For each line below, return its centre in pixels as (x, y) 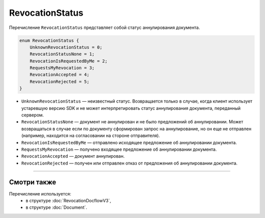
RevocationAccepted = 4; (60, 75)
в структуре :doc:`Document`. (56, 207)
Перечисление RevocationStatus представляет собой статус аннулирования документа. (105, 27)
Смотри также (33, 182)
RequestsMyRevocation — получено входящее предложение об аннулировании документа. (119, 149)
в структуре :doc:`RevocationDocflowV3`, (68, 201)
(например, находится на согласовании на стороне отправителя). (91, 136)
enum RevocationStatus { (49, 40)
